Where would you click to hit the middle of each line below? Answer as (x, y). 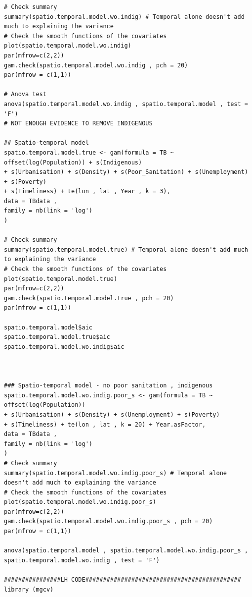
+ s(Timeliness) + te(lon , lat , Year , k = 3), (87, 191)
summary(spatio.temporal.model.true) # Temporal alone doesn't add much (126, 249)
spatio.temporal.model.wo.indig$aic (64, 347)
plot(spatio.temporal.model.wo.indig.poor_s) (80, 502)
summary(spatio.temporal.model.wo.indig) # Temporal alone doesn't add (124, 17)
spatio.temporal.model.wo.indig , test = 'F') (82, 560)
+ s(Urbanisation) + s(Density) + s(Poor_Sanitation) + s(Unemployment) (126, 172)
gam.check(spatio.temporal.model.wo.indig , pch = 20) (96, 65)
